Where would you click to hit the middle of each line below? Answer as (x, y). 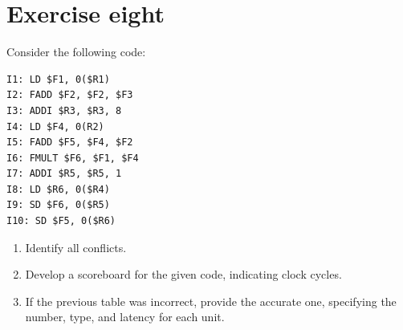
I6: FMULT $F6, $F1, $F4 (73, 158)
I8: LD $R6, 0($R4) (58, 189)
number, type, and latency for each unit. (125, 317)
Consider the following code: (76, 52)
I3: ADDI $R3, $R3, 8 (64, 110)
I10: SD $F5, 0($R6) (61, 221)
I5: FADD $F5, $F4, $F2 (70, 143)
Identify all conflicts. (76, 247)
